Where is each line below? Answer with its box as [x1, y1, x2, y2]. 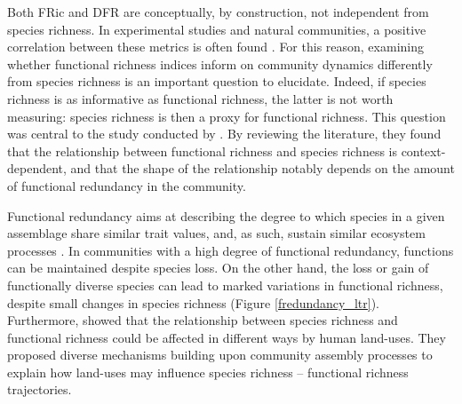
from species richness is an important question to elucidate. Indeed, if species [7, 72, 426, 91]
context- [401, 141, 446, 160]
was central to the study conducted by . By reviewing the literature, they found [7, 124, 442, 143]
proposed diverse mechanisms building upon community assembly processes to [7, 345, 433, 364]
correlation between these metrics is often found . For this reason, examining [7, 37, 424, 56]
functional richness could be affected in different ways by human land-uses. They [7, 328, 446, 346]
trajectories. [7, 380, 72, 399]
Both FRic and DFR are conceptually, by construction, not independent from [7, 3, 429, 20]
